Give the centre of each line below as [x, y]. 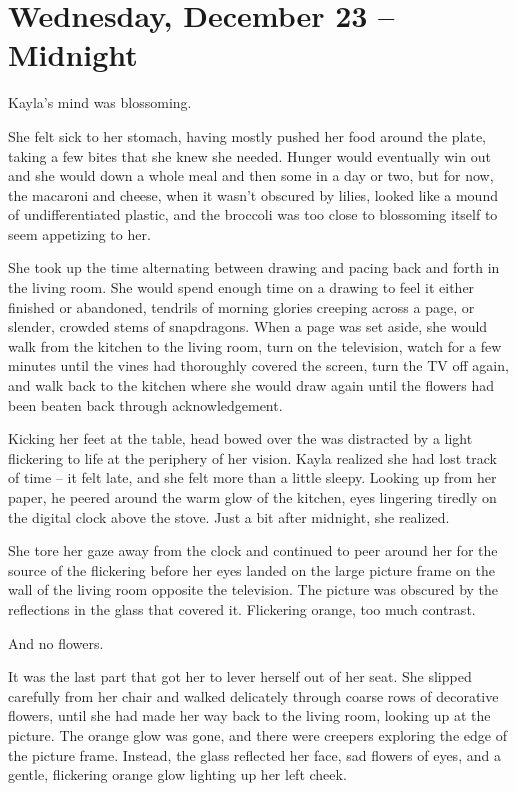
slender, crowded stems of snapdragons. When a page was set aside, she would [248, 326]
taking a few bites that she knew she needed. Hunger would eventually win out [249, 155]
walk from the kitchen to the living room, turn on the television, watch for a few [255, 345]
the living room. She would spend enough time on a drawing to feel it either [241, 287]
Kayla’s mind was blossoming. [100, 102]
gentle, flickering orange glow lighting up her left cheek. [177, 774]
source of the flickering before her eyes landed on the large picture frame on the [251, 569]
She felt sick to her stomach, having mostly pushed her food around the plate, [247, 135]
